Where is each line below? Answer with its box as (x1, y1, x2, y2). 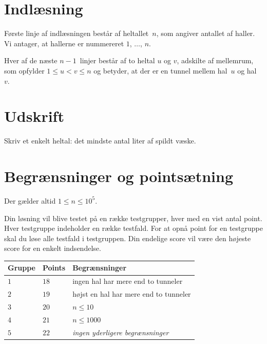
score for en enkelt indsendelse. (4, 243, 101, 254)
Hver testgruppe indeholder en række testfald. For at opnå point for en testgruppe (4, 223, 263, 233)
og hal (237, 65, 257, 76)
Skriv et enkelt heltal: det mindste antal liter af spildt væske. (4, 135, 196, 146)
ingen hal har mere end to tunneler (72, 276, 183, 286)
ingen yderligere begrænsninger (72, 327, 169, 337)
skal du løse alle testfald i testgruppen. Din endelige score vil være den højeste (4, 232, 251, 243)
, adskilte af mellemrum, (177, 55, 254, 66)
